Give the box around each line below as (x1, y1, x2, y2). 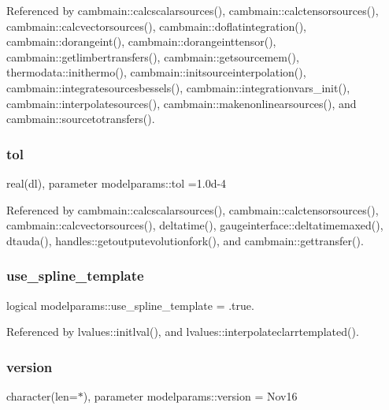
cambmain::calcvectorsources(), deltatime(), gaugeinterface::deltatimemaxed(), (6, 217, 383, 233)
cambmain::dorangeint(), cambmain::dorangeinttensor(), (6, 33, 276, 50)
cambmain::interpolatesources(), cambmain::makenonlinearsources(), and (6, 95, 357, 111)
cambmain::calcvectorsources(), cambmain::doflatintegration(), (6, 17, 307, 34)
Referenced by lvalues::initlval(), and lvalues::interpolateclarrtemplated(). (6, 323, 359, 340)
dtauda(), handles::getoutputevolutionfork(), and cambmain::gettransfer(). (6, 232, 364, 248)
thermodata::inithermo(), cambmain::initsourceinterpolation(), (6, 64, 306, 80)
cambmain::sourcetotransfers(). (6, 110, 155, 127)
